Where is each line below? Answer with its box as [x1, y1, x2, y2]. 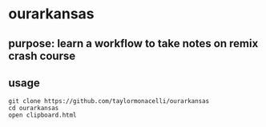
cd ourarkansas [8, 105, 59, 113]
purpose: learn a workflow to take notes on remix [8, 37, 259, 50]
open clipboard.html [8, 111, 78, 120]
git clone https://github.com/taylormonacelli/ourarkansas [8, 97, 210, 105]
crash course [8, 49, 76, 62]
